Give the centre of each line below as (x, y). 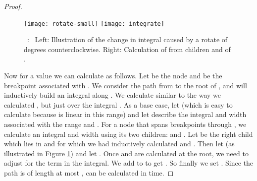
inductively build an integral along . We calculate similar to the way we (113, 95)
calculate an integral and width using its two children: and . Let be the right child (128, 134)
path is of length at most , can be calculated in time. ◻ (89, 172)
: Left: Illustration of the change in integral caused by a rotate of (127, 39)
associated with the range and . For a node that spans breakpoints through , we (125, 124)
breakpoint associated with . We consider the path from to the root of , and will (126, 85)
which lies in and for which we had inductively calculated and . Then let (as (119, 144)
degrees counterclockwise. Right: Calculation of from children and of (127, 49)
